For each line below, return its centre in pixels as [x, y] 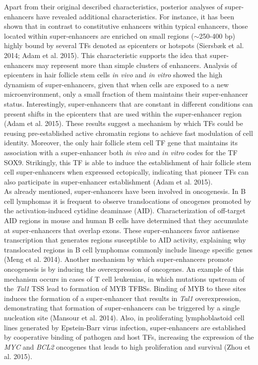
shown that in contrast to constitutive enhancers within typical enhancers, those [126, 26]
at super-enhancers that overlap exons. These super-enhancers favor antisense [122, 230]
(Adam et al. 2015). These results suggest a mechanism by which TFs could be [124, 123]
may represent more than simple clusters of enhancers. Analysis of [136, 65]
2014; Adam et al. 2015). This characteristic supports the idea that [106, 55]
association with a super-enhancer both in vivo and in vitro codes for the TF [121, 152]
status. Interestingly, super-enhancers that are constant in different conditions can [129, 103]
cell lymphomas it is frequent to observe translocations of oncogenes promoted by [128, 201]
